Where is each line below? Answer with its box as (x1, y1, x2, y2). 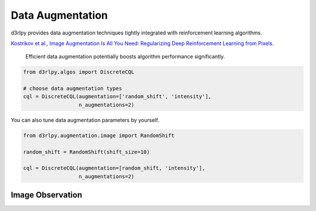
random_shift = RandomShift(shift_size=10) (23, 148, 150, 155)
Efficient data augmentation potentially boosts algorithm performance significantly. (25, 53, 225, 60)
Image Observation (11, 190, 83, 200)
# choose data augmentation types (23, 85, 122, 92)
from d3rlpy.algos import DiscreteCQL (23, 69, 135, 75)
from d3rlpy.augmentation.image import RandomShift (23, 132, 175, 139)
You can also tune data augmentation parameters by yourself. (11, 116, 160, 123)
